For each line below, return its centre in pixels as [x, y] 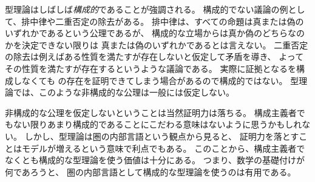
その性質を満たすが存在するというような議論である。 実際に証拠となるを [151, 68]
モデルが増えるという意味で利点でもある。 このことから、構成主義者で [163, 148]
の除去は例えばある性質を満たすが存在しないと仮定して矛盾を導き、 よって [154, 57]
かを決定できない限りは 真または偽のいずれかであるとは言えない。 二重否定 [157, 44]
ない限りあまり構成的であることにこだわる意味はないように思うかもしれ [157, 124]
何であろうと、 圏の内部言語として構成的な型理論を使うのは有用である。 [151, 171]
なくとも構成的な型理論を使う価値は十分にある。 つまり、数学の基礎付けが [155, 160]
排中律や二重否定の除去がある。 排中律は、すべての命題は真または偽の [163, 21]
